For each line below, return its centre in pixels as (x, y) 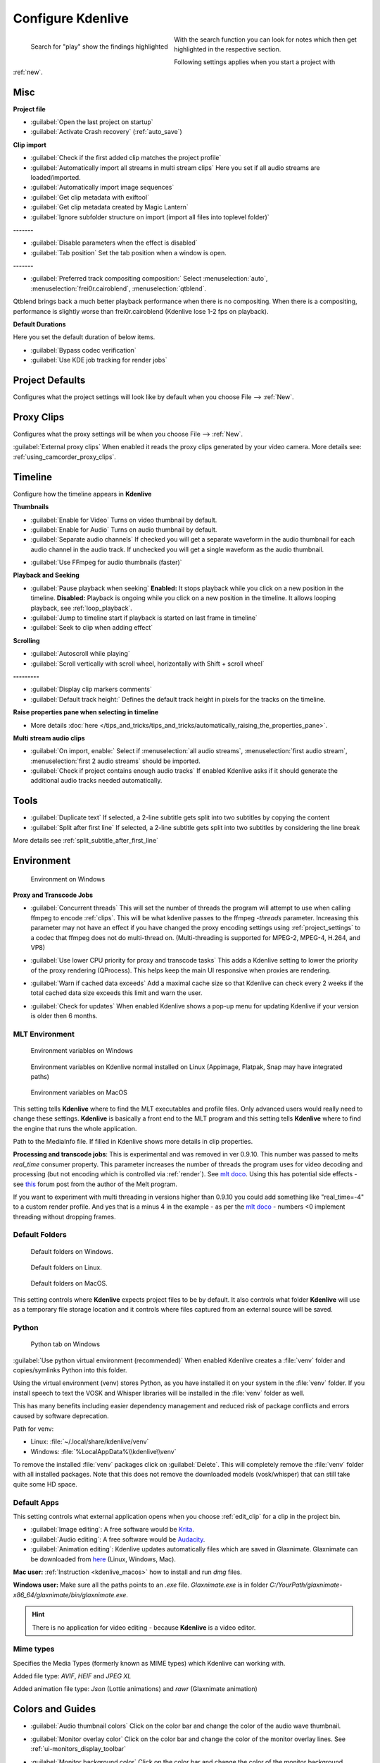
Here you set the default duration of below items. (84, 337)
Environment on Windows (68, 879)
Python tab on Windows (65, 1344)
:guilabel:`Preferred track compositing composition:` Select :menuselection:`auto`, (149, 279)
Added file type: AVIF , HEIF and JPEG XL (72, 1676)
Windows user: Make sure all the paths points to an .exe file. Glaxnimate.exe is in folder (141, 1585)
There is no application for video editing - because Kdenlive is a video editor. (144, 1627)
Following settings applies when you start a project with (254, 62)
